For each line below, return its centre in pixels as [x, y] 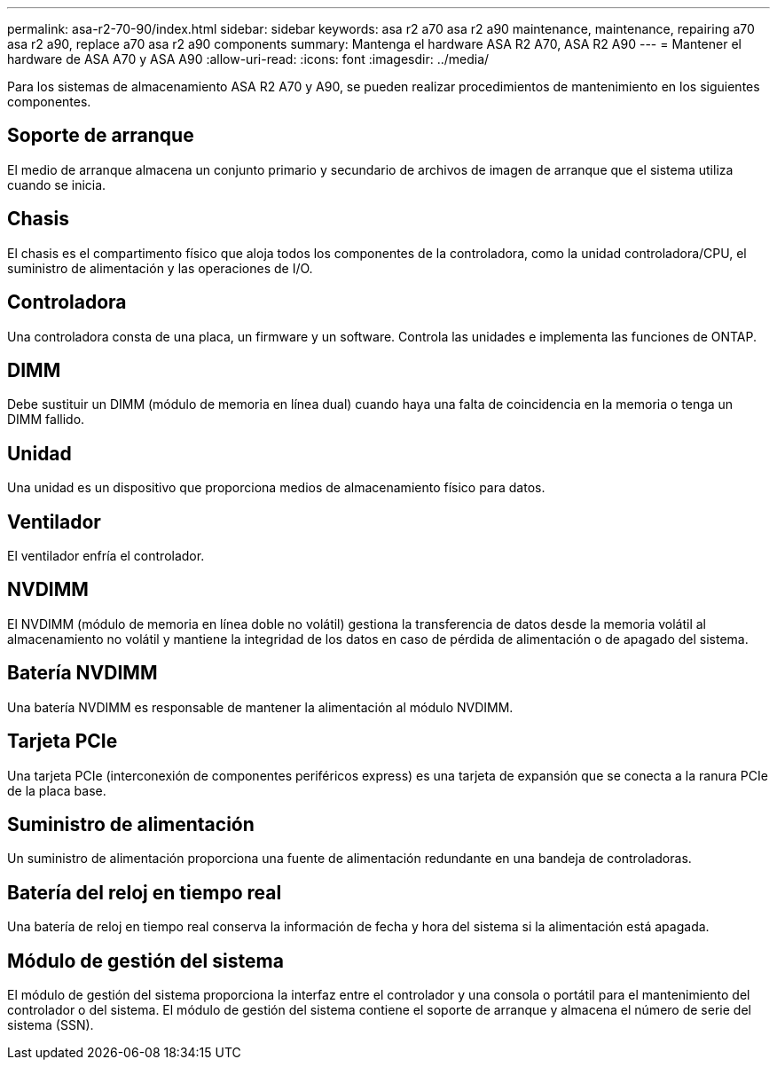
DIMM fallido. [46, 420]
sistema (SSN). [51, 1025]
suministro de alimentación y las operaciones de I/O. [160, 268]
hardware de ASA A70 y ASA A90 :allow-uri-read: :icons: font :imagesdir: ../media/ [248, 59]
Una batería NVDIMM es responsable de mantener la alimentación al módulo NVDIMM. [260, 707]
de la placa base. [57, 790]
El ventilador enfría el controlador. [106, 556]
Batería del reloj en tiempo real [145, 892]
